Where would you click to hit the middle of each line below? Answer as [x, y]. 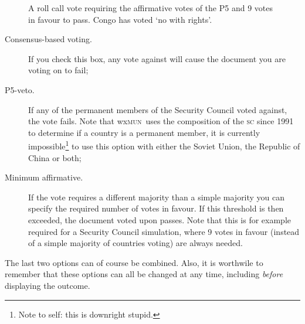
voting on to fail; [58, 70]
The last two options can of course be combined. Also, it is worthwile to [134, 262]
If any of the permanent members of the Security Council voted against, [158, 109]
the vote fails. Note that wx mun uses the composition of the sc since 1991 [161, 121]
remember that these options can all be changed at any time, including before [144, 274]
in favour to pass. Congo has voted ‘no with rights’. [120, 19]
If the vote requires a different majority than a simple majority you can [157, 197]
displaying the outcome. [48, 285]
